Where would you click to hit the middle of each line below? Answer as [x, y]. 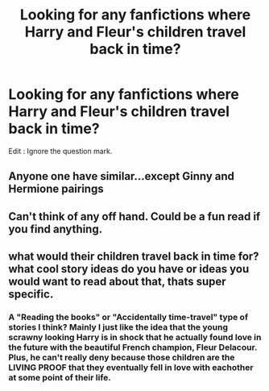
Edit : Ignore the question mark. [60, 151]
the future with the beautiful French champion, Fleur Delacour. [133, 347]
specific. [31, 295]
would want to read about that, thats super [118, 282]
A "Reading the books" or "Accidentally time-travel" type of [128, 318]
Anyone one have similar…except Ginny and [122, 176]
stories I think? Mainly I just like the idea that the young [118, 327]
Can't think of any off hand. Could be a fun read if [134, 216]
